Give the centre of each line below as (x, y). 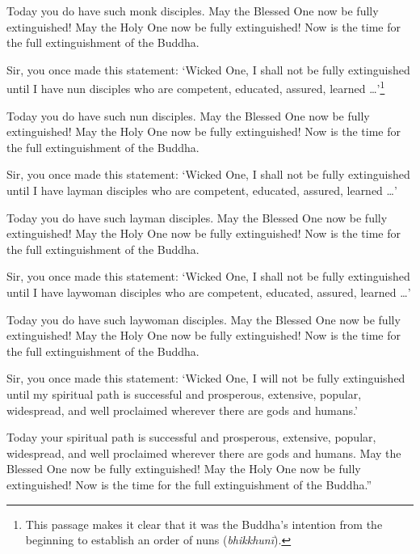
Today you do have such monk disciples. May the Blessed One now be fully (193, 11)
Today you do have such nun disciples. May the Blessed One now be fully (188, 115)
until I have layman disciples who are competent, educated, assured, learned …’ (202, 190)
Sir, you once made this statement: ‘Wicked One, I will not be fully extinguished (206, 378)
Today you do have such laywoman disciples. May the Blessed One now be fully (204, 319)
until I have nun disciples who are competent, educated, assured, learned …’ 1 (196, 87)
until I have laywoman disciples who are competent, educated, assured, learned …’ (209, 292)
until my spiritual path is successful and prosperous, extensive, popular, (184, 393)
